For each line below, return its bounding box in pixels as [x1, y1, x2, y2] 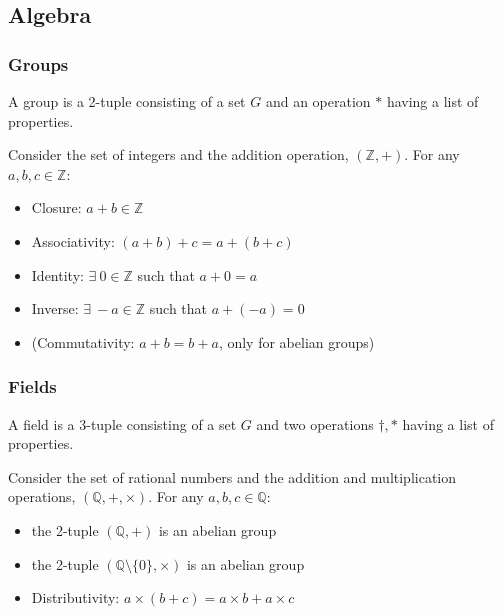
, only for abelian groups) [218, 331, 375, 352]
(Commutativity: [31, 331, 135, 352]
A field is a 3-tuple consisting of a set [8, 413, 237, 434]
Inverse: [31, 298, 79, 319]
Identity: [31, 264, 84, 285]
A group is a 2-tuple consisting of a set [8, 91, 246, 111]
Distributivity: [31, 587, 120, 608]
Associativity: [31, 230, 115, 251]
